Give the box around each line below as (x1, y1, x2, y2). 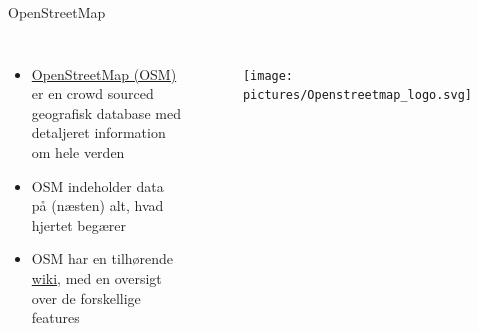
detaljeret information (31, 122, 166, 143)
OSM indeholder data (31, 175, 164, 196)
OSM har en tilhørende (31, 248, 174, 269)
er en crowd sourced (31, 83, 154, 104)
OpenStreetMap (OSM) (31, 63, 177, 84)
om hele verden (31, 141, 125, 162)
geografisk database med (31, 102, 181, 123)
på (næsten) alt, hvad (31, 195, 164, 216)
